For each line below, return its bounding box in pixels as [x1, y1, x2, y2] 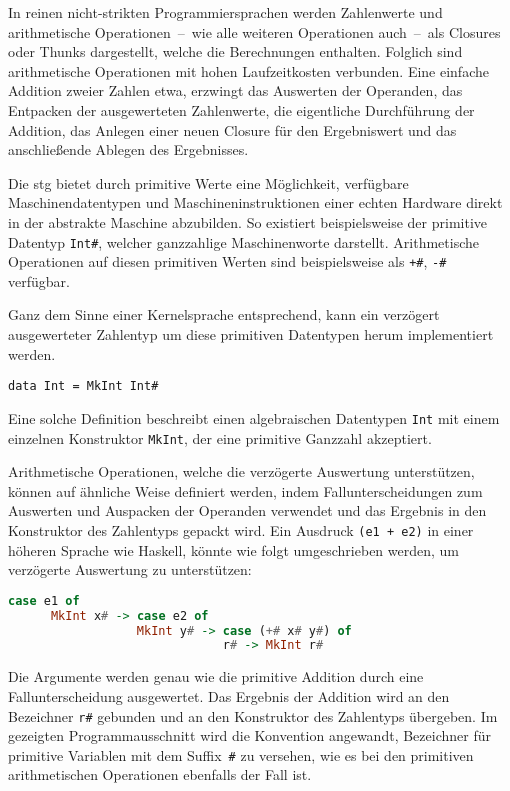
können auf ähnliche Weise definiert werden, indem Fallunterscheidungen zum [8, 480, 483, 501]
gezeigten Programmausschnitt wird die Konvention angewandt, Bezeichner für [8, 725, 491, 746]
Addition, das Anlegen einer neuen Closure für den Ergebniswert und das [8, 119, 457, 140]
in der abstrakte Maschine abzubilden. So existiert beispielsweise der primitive [8, 211, 487, 232]
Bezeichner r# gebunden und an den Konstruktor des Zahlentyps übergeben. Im [8, 705, 498, 726]
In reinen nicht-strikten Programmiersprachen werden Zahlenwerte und [8, 2, 443, 22]
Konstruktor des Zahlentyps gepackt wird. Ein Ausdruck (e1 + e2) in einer [8, 519, 474, 540]
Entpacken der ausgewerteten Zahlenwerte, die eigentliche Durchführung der [8, 99, 475, 120]
